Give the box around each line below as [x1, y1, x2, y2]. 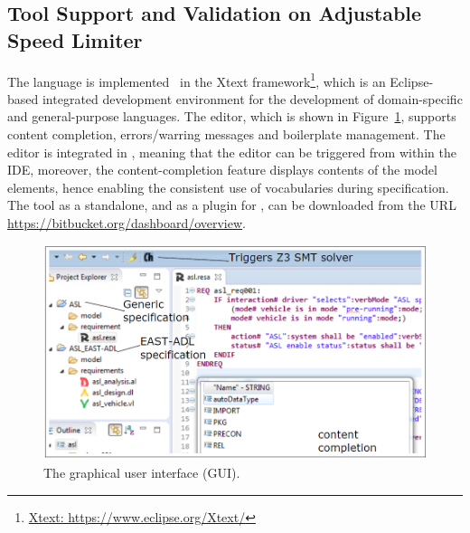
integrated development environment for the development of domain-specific [42, 89, 463, 108]
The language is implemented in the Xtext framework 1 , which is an [7, 69, 386, 90]
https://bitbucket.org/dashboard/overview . [7, 214, 246, 232]
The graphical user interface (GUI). [43, 463, 240, 482]
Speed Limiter [7, 25, 143, 53]
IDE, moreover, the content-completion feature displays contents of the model [7, 160, 437, 179]
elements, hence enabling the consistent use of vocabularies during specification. [7, 177, 449, 196]
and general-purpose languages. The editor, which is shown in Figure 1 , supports [7, 107, 456, 126]
